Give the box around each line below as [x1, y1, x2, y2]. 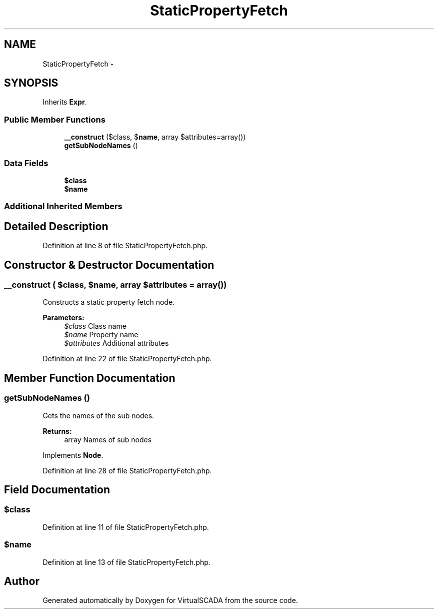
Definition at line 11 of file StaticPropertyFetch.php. [42, 522, 209, 531]
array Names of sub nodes [64, 435, 152, 444]
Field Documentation [4, 483, 110, 496]
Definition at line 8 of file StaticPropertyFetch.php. [42, 241, 208, 250]
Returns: [42, 426, 72, 435]
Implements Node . [42, 450, 103, 459]
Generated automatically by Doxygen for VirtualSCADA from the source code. [42, 596, 298, 605]
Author [4, 574, 39, 587]
